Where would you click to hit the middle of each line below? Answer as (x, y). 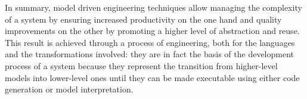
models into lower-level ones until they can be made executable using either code (152, 77)
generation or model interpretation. (69, 89)
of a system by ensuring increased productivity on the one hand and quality (143, 19)
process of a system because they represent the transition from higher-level (141, 65)
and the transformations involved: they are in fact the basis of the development (149, 54)
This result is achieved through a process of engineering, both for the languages (150, 42)
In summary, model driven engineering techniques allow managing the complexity (153, 7)
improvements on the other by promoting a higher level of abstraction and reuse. (152, 31)
